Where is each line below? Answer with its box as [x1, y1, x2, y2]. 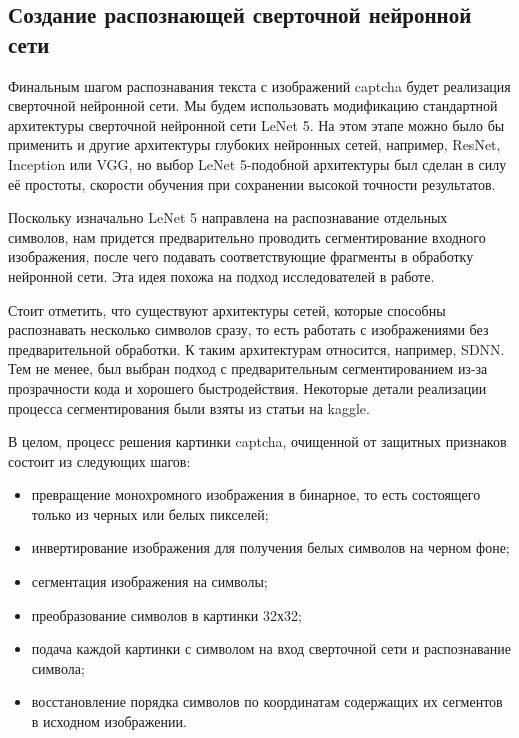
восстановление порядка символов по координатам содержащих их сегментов [31, 691, 503, 712]
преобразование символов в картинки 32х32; [31, 604, 302, 625]
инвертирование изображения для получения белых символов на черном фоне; [31, 537, 510, 558]
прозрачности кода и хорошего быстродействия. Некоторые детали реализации [8, 377, 487, 398]
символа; [31, 657, 85, 678]
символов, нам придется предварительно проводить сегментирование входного [8, 226, 486, 247]
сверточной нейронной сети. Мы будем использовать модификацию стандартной [8, 95, 498, 116]
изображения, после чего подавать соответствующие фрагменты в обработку [8, 246, 474, 267]
